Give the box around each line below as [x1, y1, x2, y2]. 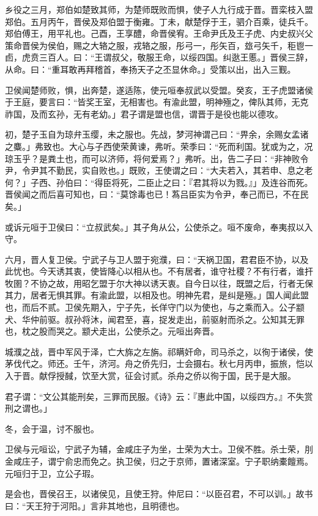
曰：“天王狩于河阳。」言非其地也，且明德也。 [5, 499, 185, 512]
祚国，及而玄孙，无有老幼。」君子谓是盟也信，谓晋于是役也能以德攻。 [5, 107, 283, 120]
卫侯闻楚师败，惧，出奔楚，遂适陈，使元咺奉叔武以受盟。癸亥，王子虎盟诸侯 [5, 83, 313, 96]
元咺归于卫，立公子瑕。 [5, 466, 99, 479]
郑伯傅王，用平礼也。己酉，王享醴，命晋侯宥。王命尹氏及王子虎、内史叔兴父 [5, 27, 313, 40]
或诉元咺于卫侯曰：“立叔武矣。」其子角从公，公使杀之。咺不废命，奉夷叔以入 [5, 220, 313, 233]
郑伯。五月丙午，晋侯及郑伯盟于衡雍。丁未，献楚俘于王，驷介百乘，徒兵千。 [5, 15, 313, 28]
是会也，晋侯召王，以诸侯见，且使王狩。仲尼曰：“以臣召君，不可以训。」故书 [5, 487, 313, 500]
